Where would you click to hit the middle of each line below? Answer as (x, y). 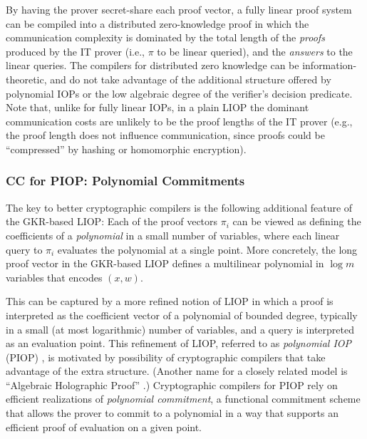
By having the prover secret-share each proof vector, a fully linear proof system (179, 9)
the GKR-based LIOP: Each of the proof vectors (112, 221)
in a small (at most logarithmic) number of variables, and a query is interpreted (180, 329)
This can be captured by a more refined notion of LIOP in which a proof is (170, 301)
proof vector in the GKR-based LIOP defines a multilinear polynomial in (165, 263)
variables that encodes (54, 277)
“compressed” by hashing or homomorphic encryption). (126, 149)
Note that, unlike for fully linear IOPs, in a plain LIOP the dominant (157, 107)
